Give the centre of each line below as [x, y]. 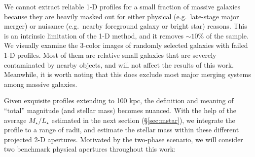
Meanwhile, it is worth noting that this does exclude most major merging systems [127, 74]
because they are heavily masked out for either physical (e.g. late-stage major [122, 16]
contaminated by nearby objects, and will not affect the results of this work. [119, 64]
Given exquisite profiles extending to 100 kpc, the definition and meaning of [119, 100]
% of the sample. [223, 35]
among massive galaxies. [41, 84]
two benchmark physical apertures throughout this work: [90, 149]
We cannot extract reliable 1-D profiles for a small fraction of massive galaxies [122, 6]
